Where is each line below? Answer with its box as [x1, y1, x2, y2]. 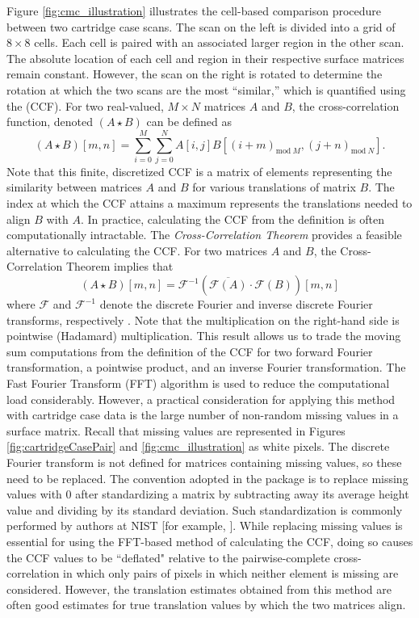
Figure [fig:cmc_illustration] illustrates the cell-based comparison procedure [6, 2, 382, 19]
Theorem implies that [65, 258, 174, 275]
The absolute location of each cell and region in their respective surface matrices [6, 49, 404, 66]
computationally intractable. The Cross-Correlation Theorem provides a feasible [6, 226, 402, 243]
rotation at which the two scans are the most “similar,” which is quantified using [6, 81, 406, 98]
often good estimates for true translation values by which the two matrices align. [6, 596, 406, 613]
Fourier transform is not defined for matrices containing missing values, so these [6, 453, 402, 470]
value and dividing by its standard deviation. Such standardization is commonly [6, 501, 403, 518]
